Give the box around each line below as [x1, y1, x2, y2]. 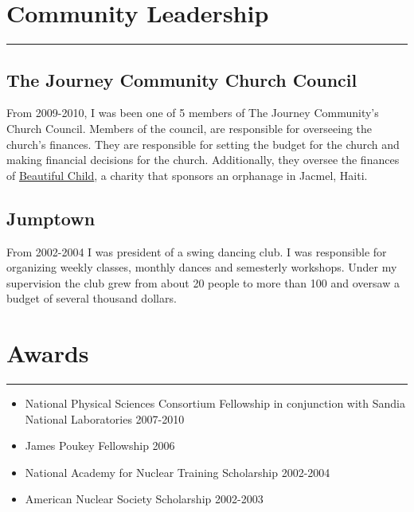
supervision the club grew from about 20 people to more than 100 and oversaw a [6, 274, 400, 291]
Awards [6, 337, 89, 369]
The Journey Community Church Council [6, 67, 357, 92]
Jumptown [6, 205, 96, 230]
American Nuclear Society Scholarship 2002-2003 [25, 491, 264, 507]
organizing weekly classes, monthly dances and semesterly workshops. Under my [6, 259, 397, 276]
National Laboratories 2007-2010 [25, 410, 185, 427]
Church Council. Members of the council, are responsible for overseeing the [6, 119, 373, 136]
